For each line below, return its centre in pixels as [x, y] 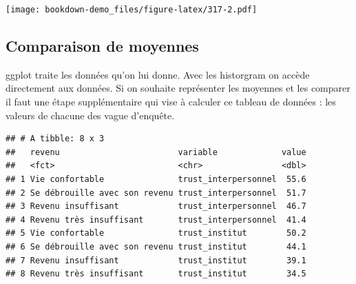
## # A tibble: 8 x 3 [55, 139]
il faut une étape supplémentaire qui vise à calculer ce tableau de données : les [171, 102]
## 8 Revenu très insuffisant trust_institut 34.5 [156, 274]
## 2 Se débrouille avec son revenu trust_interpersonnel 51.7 [156, 193]
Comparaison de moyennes [102, 46]
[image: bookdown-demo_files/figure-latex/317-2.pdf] [132, 10]
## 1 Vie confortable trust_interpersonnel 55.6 [156, 180]
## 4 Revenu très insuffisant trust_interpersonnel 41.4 [156, 220]
